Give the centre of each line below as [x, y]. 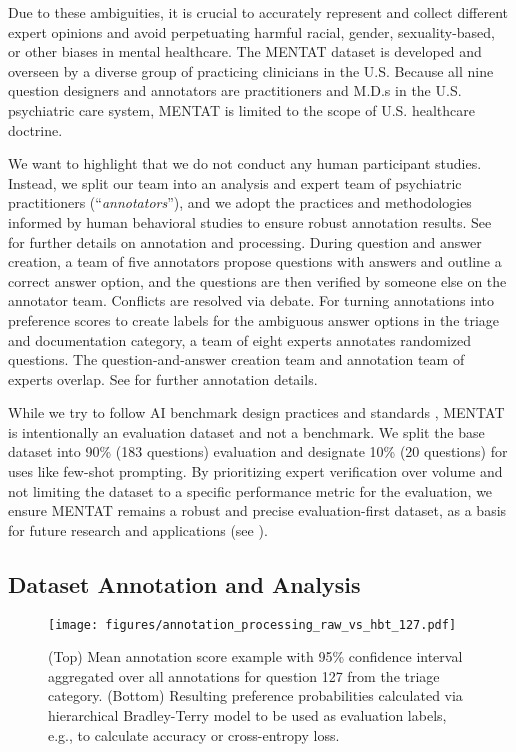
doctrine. [35, 129]
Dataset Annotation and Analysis [184, 583]
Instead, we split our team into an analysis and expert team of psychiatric [235, 182]
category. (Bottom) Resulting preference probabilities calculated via [255, 695]
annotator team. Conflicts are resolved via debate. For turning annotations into [251, 300]
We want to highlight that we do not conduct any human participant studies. [245, 163]
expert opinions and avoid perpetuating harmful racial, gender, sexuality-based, [252, 31]
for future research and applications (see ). [138, 529]
